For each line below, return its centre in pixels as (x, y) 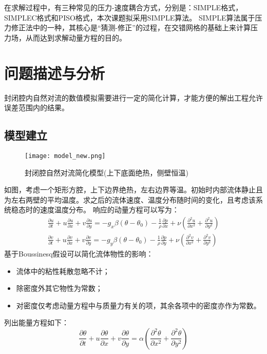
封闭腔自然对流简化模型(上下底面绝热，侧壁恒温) (107, 172)
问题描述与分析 (55, 73)
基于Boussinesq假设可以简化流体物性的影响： (79, 253)
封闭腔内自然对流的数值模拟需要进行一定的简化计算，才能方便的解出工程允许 (133, 97)
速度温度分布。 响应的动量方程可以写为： (109, 210)
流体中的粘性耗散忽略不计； (63, 271)
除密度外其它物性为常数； (59, 288)
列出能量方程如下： (36, 322)
